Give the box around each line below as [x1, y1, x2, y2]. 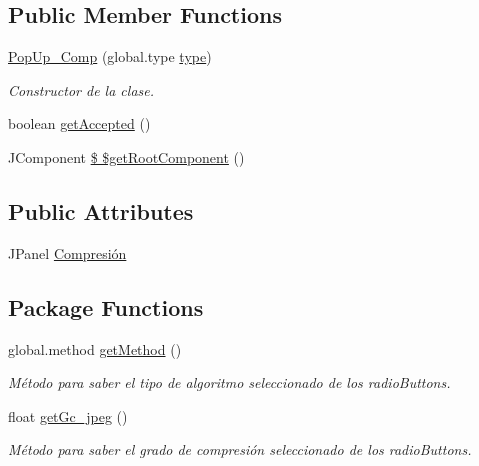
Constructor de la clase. [8, 79, 155, 100]
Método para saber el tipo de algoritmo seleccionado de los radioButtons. [8, 372, 451, 393]
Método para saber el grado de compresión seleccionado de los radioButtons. [8, 439, 472, 460]
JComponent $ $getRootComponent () [8, 146, 245, 167]
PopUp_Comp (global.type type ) [8, 46, 212, 67]
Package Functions [8, 291, 204, 322]
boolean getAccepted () [8, 113, 151, 134]
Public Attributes [8, 195, 194, 226]
